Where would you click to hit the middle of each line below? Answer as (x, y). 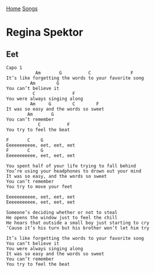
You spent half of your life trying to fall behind (71, 166)
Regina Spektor (45, 32)
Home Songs (22, 9)
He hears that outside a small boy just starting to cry (78, 223)
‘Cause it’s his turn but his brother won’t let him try (78, 228)
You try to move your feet (39, 187)
